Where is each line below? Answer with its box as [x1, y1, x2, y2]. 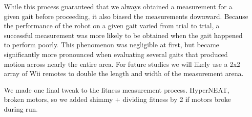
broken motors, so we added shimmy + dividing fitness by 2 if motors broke [4, 94, 231, 104]
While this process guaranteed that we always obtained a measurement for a [4, 1, 232, 11]
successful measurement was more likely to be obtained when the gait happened [4, 30, 243, 40]
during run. [4, 103, 38, 114]
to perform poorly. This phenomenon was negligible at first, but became [4, 39, 219, 50]
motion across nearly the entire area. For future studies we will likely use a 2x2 [4, 58, 240, 69]
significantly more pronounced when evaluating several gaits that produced [4, 49, 228, 59]
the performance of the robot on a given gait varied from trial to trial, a [4, 20, 220, 31]
